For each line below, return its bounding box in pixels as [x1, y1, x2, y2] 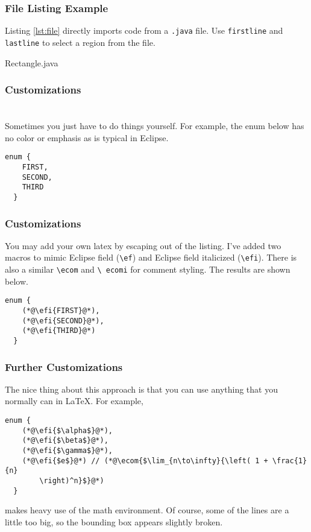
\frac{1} [272, 456, 307, 465]
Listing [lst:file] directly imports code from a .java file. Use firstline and [5, 24, 283, 37]
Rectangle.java [5, 56, 58, 69]
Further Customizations [5, 359, 123, 374]
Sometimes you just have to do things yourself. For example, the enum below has [5, 119, 304, 132]
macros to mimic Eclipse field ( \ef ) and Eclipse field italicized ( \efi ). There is [5, 251, 297, 264]
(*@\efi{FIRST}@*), [22, 306, 100, 315]
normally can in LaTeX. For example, [5, 394, 143, 407]
